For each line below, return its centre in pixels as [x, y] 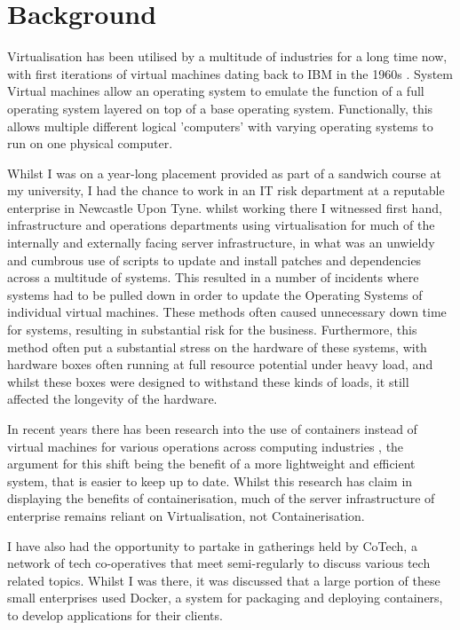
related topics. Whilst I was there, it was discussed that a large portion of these [224, 580]
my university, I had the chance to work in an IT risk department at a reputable [226, 190]
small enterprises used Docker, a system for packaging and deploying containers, [225, 598]
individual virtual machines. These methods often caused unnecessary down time [227, 312]
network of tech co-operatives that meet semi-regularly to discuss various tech [219, 563]
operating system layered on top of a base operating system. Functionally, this [220, 108]
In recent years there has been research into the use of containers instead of [212, 429]
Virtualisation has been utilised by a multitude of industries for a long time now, [227, 56]
